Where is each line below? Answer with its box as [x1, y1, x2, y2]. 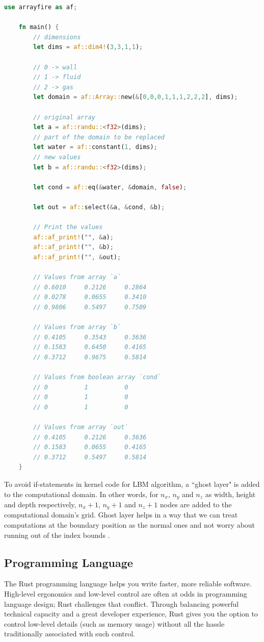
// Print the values [33, 224, 103, 231]
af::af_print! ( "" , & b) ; [33, 243, 114, 251]
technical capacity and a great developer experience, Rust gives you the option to [4, 608, 258, 619]
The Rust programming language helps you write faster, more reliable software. [4, 578, 252, 589]
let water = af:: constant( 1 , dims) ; [33, 143, 157, 151]
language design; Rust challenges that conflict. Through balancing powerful [4, 598, 239, 609]
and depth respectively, [4, 499, 76, 509]
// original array [33, 113, 95, 121]
